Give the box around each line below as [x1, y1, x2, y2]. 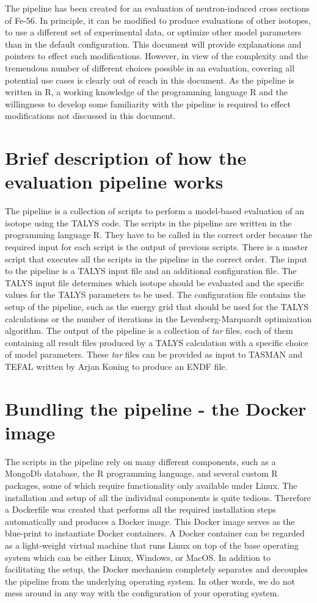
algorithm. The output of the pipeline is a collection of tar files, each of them [5, 324, 293, 337]
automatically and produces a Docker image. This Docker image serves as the [5, 515, 295, 527]
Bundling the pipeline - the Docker [5, 395, 307, 421]
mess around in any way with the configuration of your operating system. [5, 587, 280, 599]
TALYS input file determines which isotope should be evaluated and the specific [5, 276, 305, 289]
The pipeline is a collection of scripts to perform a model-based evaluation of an [5, 204, 305, 217]
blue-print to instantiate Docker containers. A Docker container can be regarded [5, 527, 305, 540]
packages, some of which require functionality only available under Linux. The [5, 479, 297, 492]
